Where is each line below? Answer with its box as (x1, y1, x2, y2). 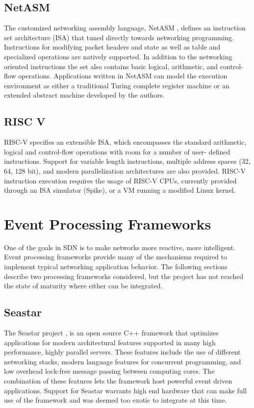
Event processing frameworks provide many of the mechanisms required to (4, 252, 228, 262)
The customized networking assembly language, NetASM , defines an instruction (4, 23, 246, 33)
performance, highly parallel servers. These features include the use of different (4, 347, 241, 357)
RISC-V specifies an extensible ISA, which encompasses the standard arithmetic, (4, 137, 247, 147)
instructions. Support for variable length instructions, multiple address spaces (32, (4, 156, 251, 166)
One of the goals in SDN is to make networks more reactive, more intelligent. (4, 242, 235, 252)
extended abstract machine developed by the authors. (4, 90, 165, 100)
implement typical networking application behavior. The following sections (4, 261, 228, 272)
